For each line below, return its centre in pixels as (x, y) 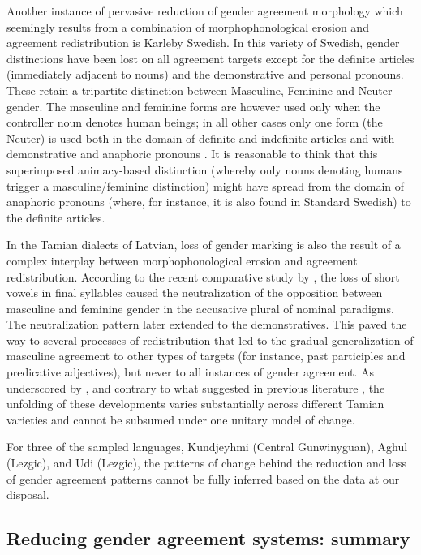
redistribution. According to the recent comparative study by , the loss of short (203, 276)
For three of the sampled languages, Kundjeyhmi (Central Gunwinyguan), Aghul (207, 447)
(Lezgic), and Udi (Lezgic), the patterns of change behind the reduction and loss (207, 463)
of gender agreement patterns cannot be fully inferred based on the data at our (203, 478)
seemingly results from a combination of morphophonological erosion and (188, 26)
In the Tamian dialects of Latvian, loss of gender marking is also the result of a (204, 245)
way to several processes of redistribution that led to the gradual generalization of (210, 340)
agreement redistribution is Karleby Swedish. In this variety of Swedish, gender (203, 43)
